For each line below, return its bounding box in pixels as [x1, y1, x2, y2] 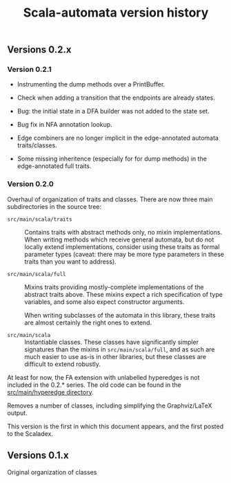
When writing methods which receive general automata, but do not [24, 235, 214, 244]
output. [7, 408, 28, 417]
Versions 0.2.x [7, 44, 72, 56]
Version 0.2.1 [7, 64, 52, 74]
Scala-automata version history [23, 5, 209, 21]
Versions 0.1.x [7, 450, 69, 462]
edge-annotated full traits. [17, 162, 92, 170]
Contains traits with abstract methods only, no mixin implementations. [24, 228, 223, 236]
